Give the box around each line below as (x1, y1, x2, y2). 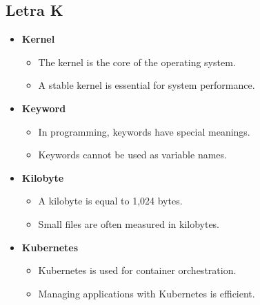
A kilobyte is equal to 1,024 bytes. (38, 193, 183, 208)
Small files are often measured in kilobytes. (38, 216, 220, 231)
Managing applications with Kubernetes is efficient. (38, 286, 255, 300)
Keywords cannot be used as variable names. (38, 147, 227, 162)
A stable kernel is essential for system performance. (38, 78, 255, 92)
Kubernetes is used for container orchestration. (38, 263, 237, 277)
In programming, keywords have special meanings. (38, 124, 250, 138)
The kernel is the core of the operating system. (38, 54, 236, 69)
